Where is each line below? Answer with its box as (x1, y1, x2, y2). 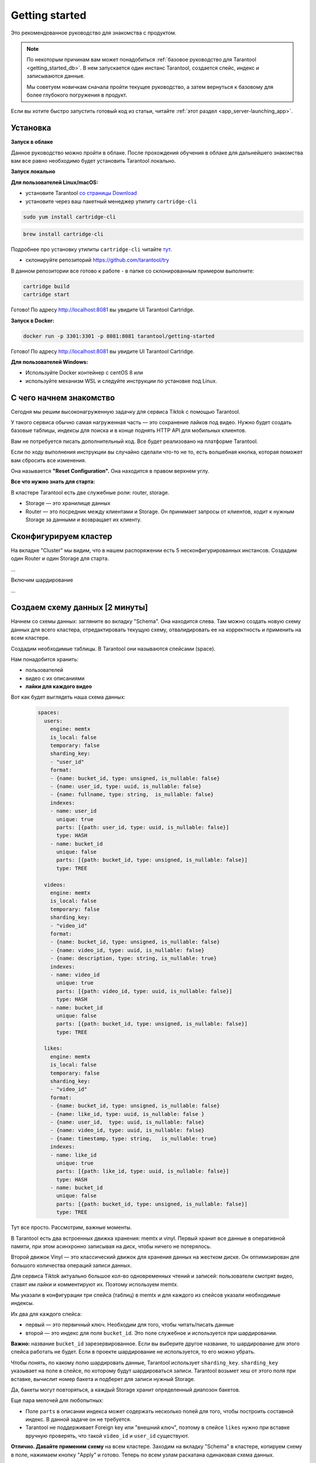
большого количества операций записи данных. (11, 1262, 132, 1269)
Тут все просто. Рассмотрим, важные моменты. (11, 1224, 132, 1231)
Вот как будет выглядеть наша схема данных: (11, 693, 126, 700)
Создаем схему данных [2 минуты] (11, 603, 149, 613)
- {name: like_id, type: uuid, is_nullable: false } (50, 1111, 205, 1117)
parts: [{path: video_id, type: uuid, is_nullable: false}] (56, 988, 232, 994)
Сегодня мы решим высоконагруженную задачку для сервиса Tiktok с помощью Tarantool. (11, 408, 241, 415)
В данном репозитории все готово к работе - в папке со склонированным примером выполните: (11, 267, 255, 274)
